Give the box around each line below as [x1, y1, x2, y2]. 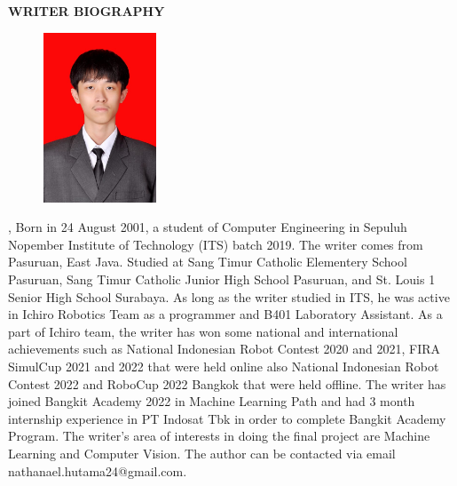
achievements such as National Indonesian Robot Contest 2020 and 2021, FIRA [8, 339, 441, 358]
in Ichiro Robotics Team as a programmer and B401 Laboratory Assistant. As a [8, 305, 443, 323]
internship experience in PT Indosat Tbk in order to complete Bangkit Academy [8, 409, 446, 427]
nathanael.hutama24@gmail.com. [8, 461, 187, 480]
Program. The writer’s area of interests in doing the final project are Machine [8, 426, 430, 445]
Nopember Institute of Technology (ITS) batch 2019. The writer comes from [8, 235, 423, 253]
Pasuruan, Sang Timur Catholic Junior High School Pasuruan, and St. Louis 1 [8, 270, 436, 289]
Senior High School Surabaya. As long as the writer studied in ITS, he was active [8, 287, 450, 306]
